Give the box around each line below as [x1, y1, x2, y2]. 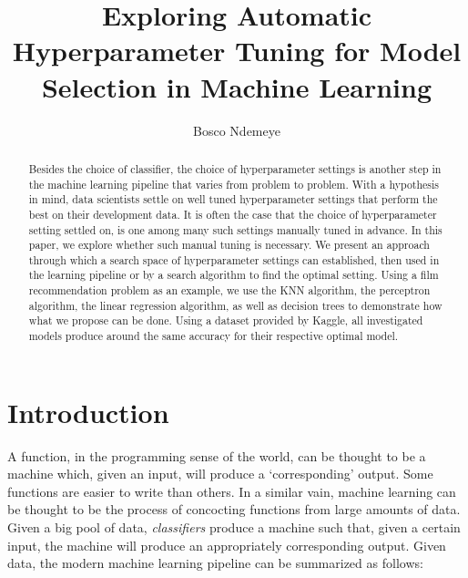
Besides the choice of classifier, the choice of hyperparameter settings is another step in [28, 160, 442, 176]
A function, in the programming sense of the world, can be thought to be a [7, 446, 426, 465]
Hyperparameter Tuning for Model [12, 32, 462, 69]
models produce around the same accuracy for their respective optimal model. [28, 328, 399, 344]
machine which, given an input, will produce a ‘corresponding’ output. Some [7, 464, 433, 483]
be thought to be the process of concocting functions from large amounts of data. [7, 500, 461, 519]
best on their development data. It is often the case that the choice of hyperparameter [28, 206, 437, 222]
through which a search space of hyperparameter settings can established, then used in [28, 252, 440, 267]
